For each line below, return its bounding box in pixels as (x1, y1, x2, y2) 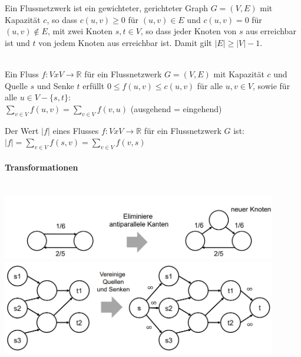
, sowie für (253, 79, 290, 91)
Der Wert (5, 124, 39, 136)
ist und (5, 36, 30, 48)
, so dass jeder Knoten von (140, 25, 237, 37)
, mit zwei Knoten (47, 25, 113, 37)
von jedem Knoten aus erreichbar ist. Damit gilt (38, 36, 212, 48)
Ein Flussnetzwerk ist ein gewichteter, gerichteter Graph (5, 2, 209, 14)
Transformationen (5, 161, 78, 173)
